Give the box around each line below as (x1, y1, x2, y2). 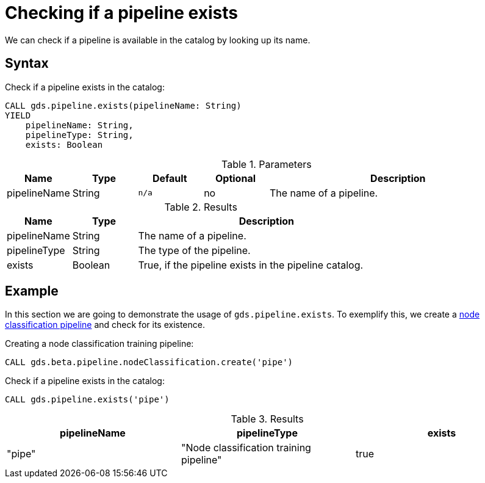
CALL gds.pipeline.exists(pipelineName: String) (5, 100, 242, 111)
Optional (215, 172, 256, 184)
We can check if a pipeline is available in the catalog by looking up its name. (5, 34, 311, 45)
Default (152, 172, 187, 184)
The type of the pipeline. (138, 244, 251, 256)
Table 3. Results (231, 413, 304, 426)
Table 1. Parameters (221, 158, 312, 170)
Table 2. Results (164, 200, 237, 213)
